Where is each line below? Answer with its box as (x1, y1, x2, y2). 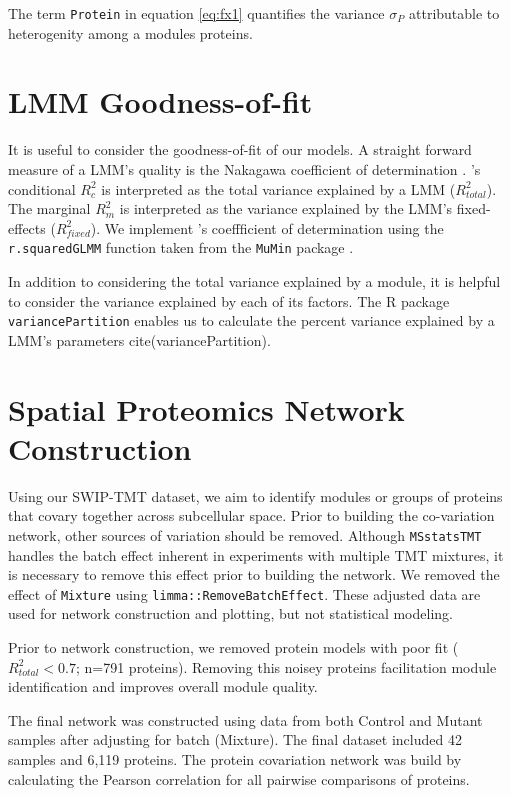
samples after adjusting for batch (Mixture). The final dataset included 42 (8, 729, 462, 750)
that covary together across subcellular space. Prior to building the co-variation (8, 505, 495, 526)
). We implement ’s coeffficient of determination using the (90, 217, 444, 238)
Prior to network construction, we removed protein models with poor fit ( (8, 637, 459, 658)
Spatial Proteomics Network (8, 388, 405, 429)
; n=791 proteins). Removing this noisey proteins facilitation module (75, 656, 497, 677)
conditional (8, 178, 76, 199)
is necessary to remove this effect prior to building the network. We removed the (8, 564, 500, 585)
